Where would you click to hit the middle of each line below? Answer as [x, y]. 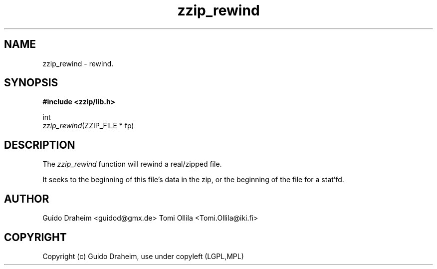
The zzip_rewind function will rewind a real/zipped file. [132, 164]
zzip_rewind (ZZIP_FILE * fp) [88, 126]
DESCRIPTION [40, 145]
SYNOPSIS [31, 83]
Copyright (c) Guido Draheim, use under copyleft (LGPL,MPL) [143, 256]
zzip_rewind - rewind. [78, 63]
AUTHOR [27, 199]
